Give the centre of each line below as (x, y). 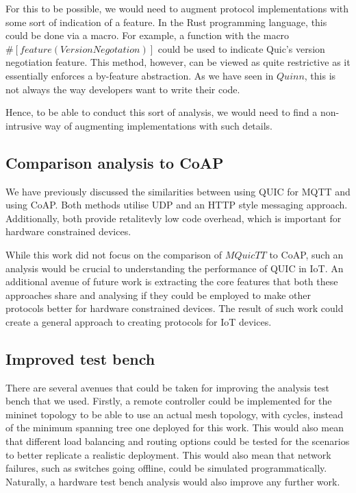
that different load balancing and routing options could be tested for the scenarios (178, 441)
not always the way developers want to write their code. (123, 89)
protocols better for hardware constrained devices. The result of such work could (175, 308)
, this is (320, 75)
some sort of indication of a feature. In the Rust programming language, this (166, 22)
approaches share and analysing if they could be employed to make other (158, 294)
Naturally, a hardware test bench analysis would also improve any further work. (173, 481)
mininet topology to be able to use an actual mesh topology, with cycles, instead (175, 414)
